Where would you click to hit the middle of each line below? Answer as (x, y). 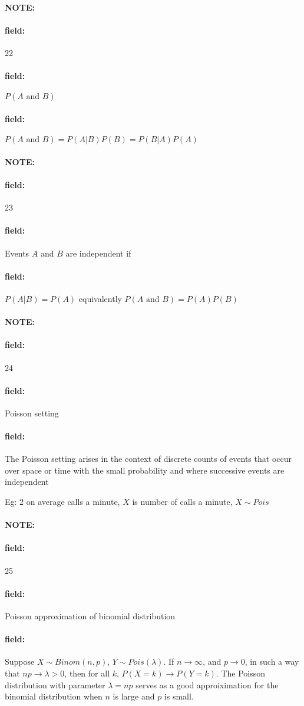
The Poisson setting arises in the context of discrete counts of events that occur (148, 459)
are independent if (98, 253)
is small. (179, 696)
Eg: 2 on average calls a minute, (62, 502)
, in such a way (272, 661)
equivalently (100, 298)
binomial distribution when (54, 696)
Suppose (20, 661)
